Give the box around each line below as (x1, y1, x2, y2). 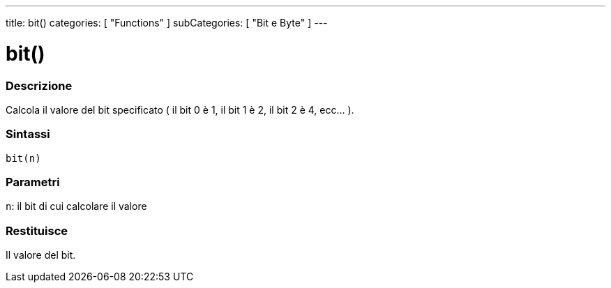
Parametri (6, 175, 60, 189)
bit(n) (6, 152, 41, 164)
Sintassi (6, 127, 50, 142)
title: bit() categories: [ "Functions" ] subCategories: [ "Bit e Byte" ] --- (6, 17, 328, 29)
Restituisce (6, 223, 68, 238)
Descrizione (6, 78, 73, 93)
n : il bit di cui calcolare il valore (6, 200, 147, 213)
